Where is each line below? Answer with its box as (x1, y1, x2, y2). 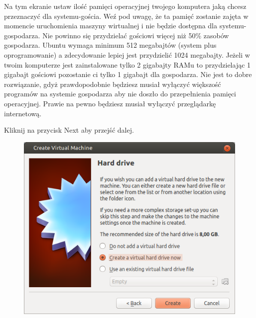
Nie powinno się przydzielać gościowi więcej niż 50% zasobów (42, 30, 229, 40)
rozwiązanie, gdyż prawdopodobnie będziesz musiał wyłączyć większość (4, 79, 221, 89)
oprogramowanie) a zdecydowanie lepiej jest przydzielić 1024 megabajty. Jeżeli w (4, 49, 250, 60)
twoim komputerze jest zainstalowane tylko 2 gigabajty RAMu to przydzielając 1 (4, 59, 251, 70)
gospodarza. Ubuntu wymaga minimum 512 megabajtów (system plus (4, 40, 217, 50)
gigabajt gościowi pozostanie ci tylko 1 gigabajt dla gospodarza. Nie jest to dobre (4, 69, 252, 79)
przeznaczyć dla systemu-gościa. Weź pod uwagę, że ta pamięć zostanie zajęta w (4, 10, 249, 21)
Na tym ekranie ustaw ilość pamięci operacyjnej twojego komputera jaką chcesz (4, 1, 247, 11)
